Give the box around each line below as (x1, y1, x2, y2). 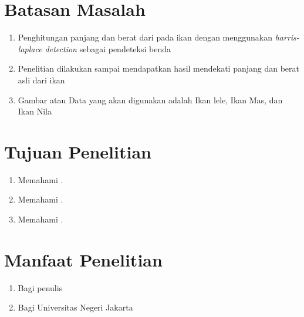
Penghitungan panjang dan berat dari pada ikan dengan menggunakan (18, 31, 273, 43)
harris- (275, 31, 299, 43)
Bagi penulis (18, 281, 63, 294)
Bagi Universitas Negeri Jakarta (18, 301, 133, 313)
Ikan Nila (18, 105, 52, 117)
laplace (18, 42, 42, 55)
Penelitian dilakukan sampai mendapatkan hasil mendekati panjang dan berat (18, 62, 299, 75)
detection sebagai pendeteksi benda (45, 42, 171, 55)
